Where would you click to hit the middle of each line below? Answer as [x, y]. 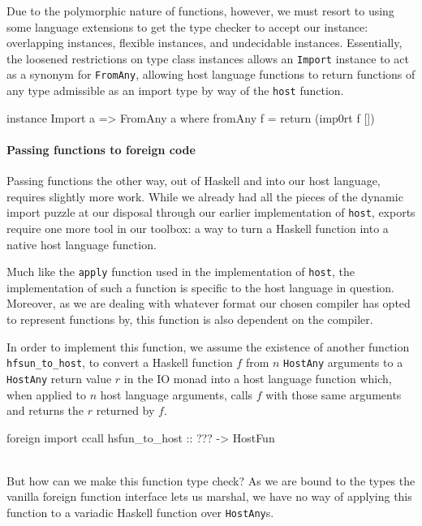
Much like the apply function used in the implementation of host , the [181, 272]
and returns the [45, 410]
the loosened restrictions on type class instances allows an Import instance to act [208, 58]
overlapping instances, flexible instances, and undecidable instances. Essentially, [205, 43]
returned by [125, 410]
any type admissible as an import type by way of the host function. [175, 91]
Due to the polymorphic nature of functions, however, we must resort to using [200, 11]
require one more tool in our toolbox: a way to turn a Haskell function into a [198, 228]
